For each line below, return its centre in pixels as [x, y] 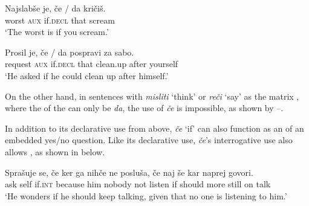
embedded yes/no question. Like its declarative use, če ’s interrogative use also [149, 140]
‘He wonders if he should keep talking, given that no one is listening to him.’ [146, 195]
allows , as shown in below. [55, 151]
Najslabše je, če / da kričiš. [55, 8]
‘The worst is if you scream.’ [57, 32]
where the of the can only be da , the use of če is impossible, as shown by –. [144, 108]
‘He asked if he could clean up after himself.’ [87, 75]
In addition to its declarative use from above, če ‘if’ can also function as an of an [154, 128]
